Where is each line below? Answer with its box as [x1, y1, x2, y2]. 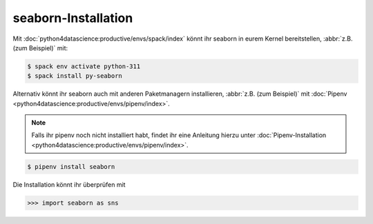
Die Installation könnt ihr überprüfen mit [12, 180, 126, 189]
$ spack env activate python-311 [27, 62, 141, 70]
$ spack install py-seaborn [27, 72, 122, 80]
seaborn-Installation [12, 10, 133, 26]
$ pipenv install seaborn [27, 163, 115, 170]
